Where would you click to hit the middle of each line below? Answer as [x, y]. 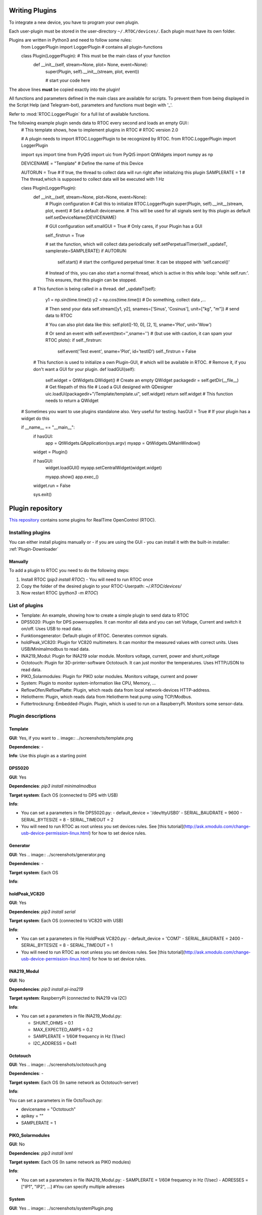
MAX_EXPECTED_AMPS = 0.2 [63, 1029]
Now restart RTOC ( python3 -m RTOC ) [60, 593]
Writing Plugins [33, 10]
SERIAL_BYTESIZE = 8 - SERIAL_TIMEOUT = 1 [67, 945]
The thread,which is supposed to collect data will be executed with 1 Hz [93, 179]
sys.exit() [42, 495]
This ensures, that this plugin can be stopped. [91, 280]
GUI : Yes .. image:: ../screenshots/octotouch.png [58, 1065]
